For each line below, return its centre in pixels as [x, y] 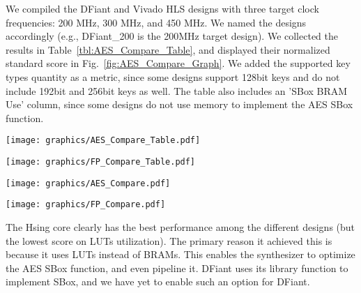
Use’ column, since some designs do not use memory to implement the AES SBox [179, 104]
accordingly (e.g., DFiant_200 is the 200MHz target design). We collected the [172, 36]
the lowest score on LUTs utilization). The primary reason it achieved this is [169, 240]
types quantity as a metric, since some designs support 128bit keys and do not [173, 76]
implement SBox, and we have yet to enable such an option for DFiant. [158, 281]
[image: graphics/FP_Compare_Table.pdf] [101, 162]
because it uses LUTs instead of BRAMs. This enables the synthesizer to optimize [180, 254]
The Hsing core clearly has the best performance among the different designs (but [180, 226]
